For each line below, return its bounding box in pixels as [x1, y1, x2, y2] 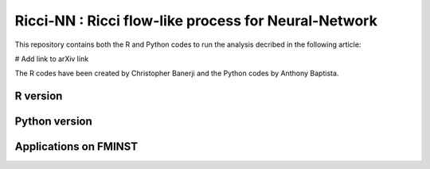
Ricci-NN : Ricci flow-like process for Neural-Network [14, 12, 377, 29]
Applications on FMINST [14, 140, 139, 154]
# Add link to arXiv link [14, 54, 89, 63]
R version [14, 90, 63, 103]
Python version [14, 115, 93, 129]
